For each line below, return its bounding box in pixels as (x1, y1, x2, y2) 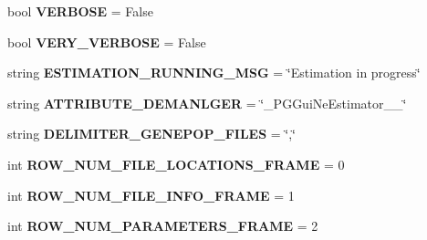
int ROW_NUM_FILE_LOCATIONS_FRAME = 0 (7, 154, 345, 173)
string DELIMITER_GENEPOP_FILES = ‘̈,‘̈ (7, 124, 297, 143)
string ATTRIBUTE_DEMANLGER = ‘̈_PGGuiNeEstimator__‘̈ (7, 93, 407, 112)
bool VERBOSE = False (7, 2, 153, 20)
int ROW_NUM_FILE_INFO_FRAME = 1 (7, 185, 295, 204)
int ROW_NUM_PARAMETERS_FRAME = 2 (7, 216, 318, 235)
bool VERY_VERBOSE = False (7, 32, 206, 51)
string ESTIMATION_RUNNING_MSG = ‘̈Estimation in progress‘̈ (7, 63, 421, 82)
